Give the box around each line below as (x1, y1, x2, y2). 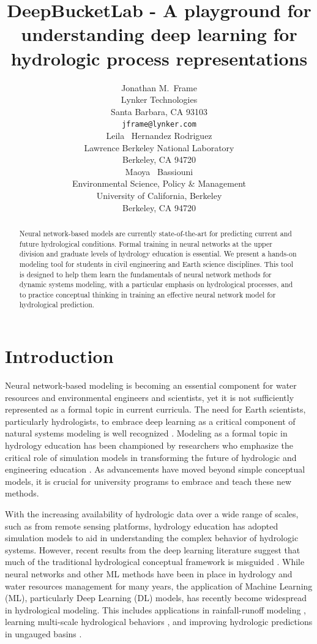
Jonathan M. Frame (121, 81, 197, 94)
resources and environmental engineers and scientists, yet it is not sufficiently (5, 391, 294, 403)
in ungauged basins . (5, 627, 82, 640)
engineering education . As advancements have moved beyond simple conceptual (5, 463, 305, 476)
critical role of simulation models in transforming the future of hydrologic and (5, 451, 297, 463)
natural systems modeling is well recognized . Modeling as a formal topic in (5, 427, 288, 440)
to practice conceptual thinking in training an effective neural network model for (19, 289, 276, 299)
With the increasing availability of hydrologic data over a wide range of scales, (5, 507, 299, 520)
